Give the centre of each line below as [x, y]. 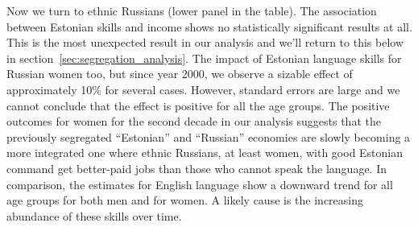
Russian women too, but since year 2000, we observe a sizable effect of [180, 74]
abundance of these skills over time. [94, 215]
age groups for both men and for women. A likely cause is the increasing [185, 200]
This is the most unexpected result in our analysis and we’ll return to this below [205, 42]
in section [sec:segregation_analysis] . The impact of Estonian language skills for [204, 58]
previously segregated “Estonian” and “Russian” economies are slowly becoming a [209, 136]
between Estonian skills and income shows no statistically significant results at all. [209, 26]
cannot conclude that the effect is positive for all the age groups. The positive [198, 105]
